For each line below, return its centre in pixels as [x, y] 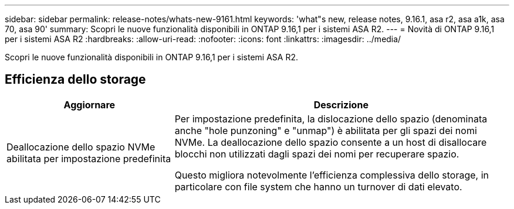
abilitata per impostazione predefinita [89, 158]
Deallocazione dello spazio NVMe [81, 147]
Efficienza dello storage [75, 80]
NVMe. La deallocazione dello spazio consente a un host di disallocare [331, 142]
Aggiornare [89, 104]
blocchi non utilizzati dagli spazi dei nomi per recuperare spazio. [317, 154]
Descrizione [341, 104]
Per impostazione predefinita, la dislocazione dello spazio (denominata [331, 119]
